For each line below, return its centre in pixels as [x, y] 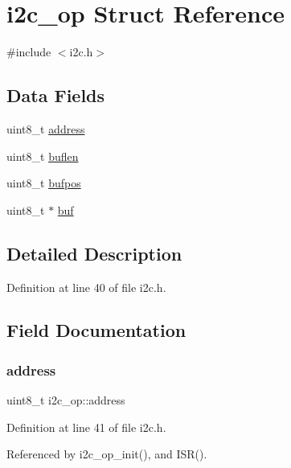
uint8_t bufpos [44, 183]
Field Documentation [96, 330]
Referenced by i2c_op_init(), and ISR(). [107, 454]
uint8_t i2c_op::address [66, 400]
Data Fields [56, 95]
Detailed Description [94, 253]
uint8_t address [46, 128]
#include [29, 52]
